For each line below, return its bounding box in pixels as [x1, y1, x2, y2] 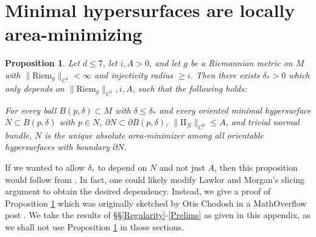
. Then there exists [190, 68, 260, 81]
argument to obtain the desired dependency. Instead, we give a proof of [5, 185, 271, 197]
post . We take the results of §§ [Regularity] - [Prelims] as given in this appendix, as [5, 208, 311, 221]
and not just [159, 161, 205, 174]
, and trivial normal [225, 115, 300, 128]
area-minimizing [5, 21, 142, 46]
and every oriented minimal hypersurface [159, 103, 311, 116]
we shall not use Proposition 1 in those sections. [5, 221, 184, 233]
